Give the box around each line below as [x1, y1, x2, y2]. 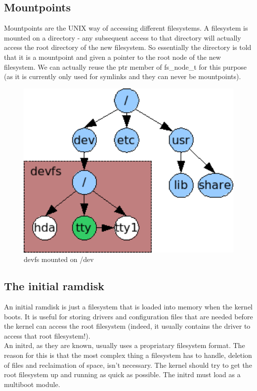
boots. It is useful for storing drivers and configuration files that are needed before [4, 311, 253, 321]
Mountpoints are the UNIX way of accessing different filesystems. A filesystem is [4, 23, 248, 33]
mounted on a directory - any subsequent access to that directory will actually [4, 32, 241, 43]
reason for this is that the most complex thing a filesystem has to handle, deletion [4, 350, 252, 360]
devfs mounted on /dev [24, 254, 94, 264]
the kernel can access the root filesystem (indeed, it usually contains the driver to [4, 321, 251, 331]
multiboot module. [4, 379, 60, 389]
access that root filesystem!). [4, 330, 90, 341]
